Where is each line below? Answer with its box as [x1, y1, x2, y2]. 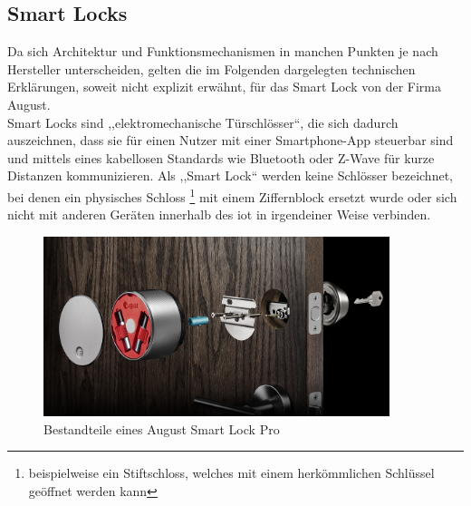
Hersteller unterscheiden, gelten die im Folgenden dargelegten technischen [7, 59, 416, 78]
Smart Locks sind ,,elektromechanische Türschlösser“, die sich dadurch [7, 112, 399, 131]
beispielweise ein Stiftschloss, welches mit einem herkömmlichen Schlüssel [28, 463, 435, 482]
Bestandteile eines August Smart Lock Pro [43, 419, 280, 438]
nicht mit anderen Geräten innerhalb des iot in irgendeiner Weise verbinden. [7, 205, 431, 224]
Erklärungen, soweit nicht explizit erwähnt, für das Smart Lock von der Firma [7, 77, 441, 96]
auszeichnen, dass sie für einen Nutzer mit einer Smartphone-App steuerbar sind [7, 131, 454, 150]
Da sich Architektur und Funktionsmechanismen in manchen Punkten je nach [7, 42, 438, 61]
